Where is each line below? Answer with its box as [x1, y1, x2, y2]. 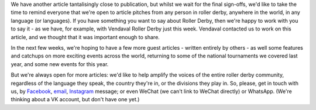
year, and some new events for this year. [11, 60, 109, 67]
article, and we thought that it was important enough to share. [11, 33, 160, 40]
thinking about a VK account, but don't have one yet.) [11, 96, 140, 103]
